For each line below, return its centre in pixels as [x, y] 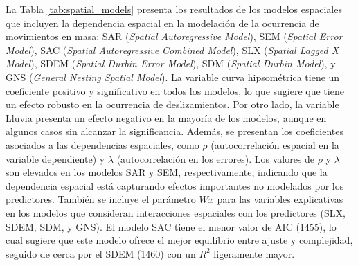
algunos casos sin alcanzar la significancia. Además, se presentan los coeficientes [175, 131]
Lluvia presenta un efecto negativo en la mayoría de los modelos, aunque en [166, 117]
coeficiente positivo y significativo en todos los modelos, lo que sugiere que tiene [175, 90]
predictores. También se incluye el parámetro [101, 199]
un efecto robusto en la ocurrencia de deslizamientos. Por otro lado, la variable [172, 104]
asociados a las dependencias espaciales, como [102, 144]
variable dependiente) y [55, 158]
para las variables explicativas [280, 199]
